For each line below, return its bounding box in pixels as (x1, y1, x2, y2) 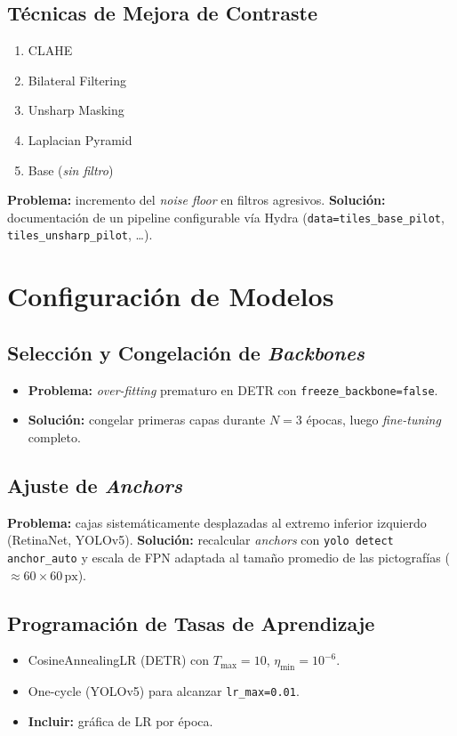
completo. (28, 427, 81, 446)
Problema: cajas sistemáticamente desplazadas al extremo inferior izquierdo (7, 513, 427, 531)
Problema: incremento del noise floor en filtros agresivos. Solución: (7, 190, 386, 209)
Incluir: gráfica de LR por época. (28, 711, 213, 730)
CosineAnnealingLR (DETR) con (28, 651, 210, 669)
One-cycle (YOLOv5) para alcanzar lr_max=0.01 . (28, 682, 300, 700)
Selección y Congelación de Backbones (7, 338, 365, 366)
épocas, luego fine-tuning (306, 410, 441, 429)
